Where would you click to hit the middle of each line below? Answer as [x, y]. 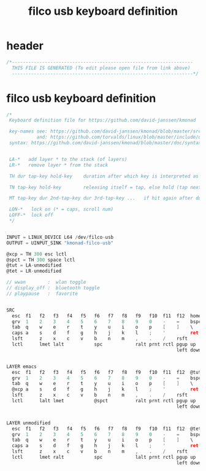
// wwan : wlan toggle [46, 282]
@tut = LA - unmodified [34, 265]
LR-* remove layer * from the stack [59, 165]
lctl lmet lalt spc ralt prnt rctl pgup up [104, 344]
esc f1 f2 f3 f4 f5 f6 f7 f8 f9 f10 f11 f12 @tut [107, 372]
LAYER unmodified [29, 423]
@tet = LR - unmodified [34, 271]
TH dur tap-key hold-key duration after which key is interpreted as [104, 176]
